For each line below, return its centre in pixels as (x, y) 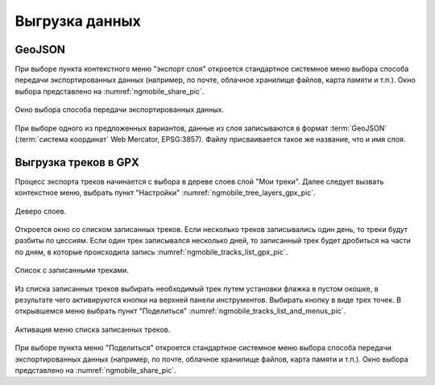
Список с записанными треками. (72, 271)
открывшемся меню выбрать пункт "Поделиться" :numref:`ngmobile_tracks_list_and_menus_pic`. (180, 311)
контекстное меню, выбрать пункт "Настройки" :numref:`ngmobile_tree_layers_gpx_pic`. (165, 192)
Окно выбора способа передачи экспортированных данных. (120, 110)
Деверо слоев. (41, 211)
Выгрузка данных (78, 21)
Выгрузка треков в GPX (77, 162)
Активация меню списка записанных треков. (93, 329)
